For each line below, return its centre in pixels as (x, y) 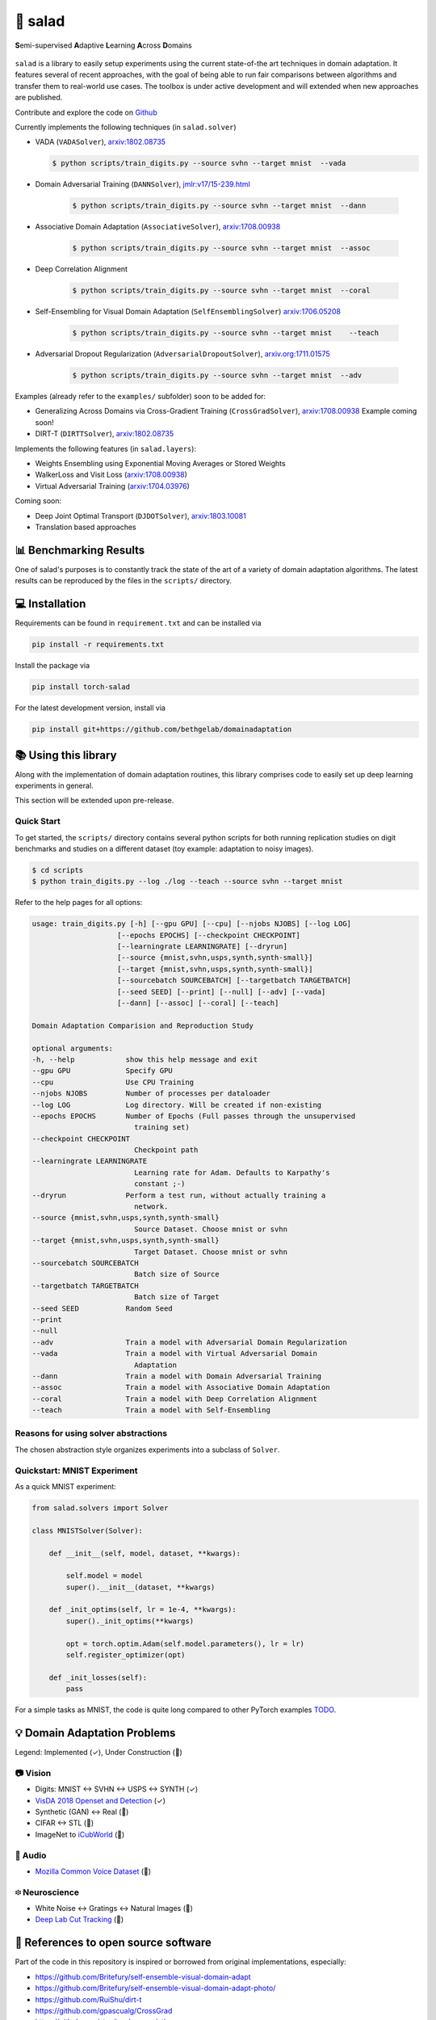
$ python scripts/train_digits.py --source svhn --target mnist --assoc (221, 248)
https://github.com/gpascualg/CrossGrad (104, 2010)
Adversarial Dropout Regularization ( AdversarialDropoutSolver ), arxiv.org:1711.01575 (182, 354)
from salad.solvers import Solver (100, 1508)
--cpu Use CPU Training (113, 1082)
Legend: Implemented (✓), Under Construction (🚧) (99, 1753)
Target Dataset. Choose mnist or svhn (211, 1252)
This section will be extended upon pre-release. (94, 801)
